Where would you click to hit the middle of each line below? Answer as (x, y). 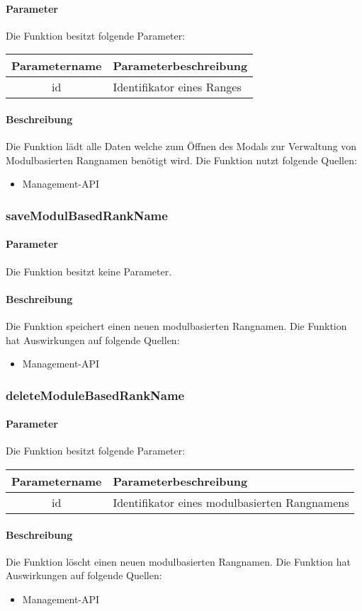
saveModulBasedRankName (87, 215)
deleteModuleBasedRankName (95, 395)
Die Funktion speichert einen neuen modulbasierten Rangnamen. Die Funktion (176, 326)
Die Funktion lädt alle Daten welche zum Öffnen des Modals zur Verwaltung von (181, 146)
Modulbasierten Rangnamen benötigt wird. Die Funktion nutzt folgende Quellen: (181, 160)
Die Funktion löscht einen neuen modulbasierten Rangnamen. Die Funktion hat (178, 561)
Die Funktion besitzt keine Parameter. (89, 271)
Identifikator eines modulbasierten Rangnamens (231, 503)
